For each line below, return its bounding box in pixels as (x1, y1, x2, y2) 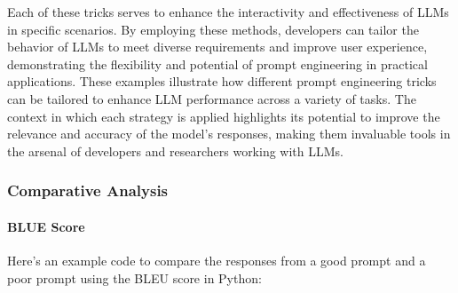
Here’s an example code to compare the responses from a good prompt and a (7, 250, 426, 269)
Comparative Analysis (7, 179, 169, 202)
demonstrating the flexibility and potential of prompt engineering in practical (7, 54, 428, 73)
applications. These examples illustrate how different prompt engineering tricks (7, 72, 437, 91)
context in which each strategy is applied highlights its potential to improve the (7, 107, 440, 125)
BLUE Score (7, 217, 85, 235)
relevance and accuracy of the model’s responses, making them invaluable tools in (7, 124, 451, 143)
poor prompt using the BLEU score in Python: (7, 268, 262, 287)
